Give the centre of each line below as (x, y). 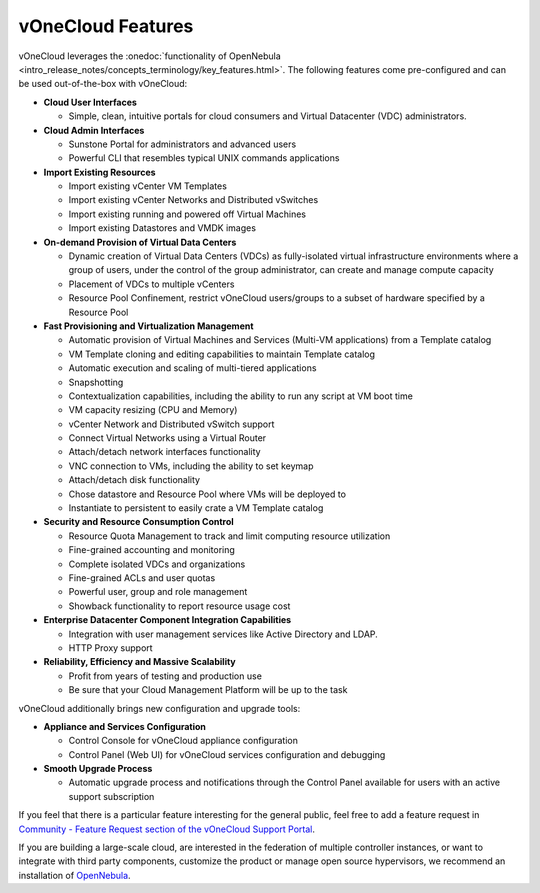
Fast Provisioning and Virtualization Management (148, 326)
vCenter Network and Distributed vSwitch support (171, 424)
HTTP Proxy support (111, 647)
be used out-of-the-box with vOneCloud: (103, 84)
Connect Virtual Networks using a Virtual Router (167, 438)
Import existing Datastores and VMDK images (162, 228)
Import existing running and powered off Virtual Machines (187, 214)
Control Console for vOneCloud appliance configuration (183, 741)
